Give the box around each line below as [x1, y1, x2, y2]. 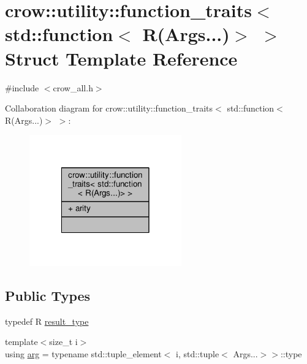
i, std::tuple [176, 347, 219, 360]
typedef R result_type [5, 314, 89, 327]
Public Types [5, 286, 91, 305]
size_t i [49, 335, 78, 348]
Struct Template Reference [5, 45, 238, 70]
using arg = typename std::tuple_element [5, 347, 162, 360]
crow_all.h [53, 81, 93, 94]
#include [5, 81, 39, 94]
